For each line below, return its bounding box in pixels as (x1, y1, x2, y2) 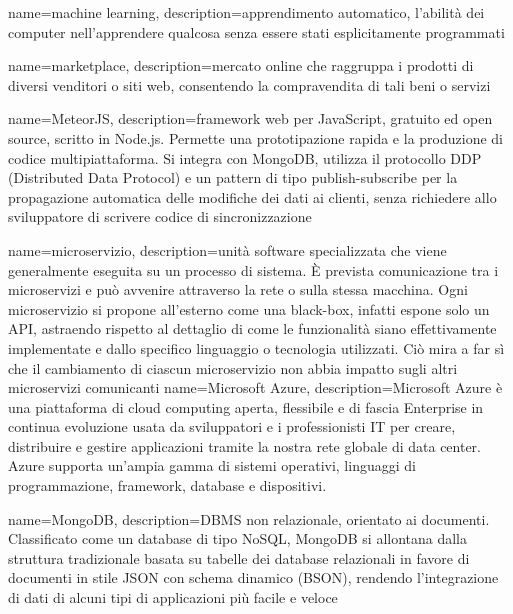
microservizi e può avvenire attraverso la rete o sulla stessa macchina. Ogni (8, 279, 468, 300)
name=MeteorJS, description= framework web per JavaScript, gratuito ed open (8, 108, 493, 129)
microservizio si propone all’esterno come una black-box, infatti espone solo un (8, 298, 490, 319)
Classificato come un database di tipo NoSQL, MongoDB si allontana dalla (8, 528, 468, 549)
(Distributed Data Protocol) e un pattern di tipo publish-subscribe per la (8, 167, 458, 188)
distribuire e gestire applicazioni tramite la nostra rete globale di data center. (8, 435, 482, 456)
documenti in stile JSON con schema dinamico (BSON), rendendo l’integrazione (8, 567, 499, 588)
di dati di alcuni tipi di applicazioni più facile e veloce (8, 587, 338, 608)
